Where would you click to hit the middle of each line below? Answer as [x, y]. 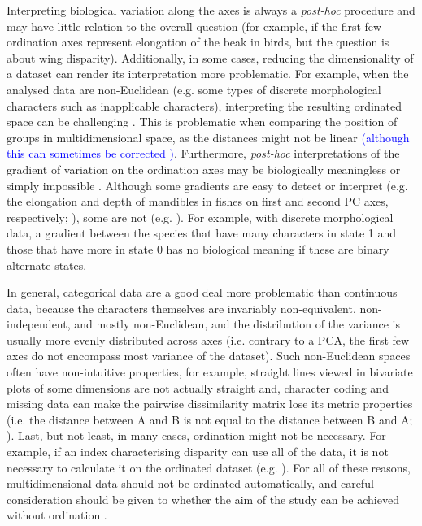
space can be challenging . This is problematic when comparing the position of [202, 122]
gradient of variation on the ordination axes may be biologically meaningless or [204, 169]
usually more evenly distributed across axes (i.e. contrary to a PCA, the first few [208, 339]
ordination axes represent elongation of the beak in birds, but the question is [198, 42]
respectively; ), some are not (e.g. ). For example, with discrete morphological [200, 217]
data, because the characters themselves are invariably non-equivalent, [181, 308]
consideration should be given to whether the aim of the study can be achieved [203, 499]
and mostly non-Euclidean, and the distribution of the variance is [237, 324]
